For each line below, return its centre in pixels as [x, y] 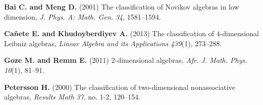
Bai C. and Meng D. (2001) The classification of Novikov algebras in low [122, 7]
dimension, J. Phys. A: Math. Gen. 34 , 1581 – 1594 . [83, 16]
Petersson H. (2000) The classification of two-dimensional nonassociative [120, 87]
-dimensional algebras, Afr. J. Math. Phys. [181, 60]
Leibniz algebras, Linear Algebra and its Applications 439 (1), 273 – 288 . [113, 43]
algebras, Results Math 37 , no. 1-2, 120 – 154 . [72, 97]
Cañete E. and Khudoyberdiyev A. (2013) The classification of [109, 33]
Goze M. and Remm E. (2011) [57, 60]
